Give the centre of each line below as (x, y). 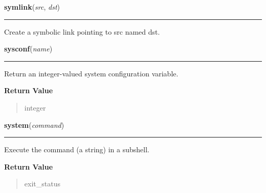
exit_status (42, 184)
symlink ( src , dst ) (32, 7)
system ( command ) (34, 125)
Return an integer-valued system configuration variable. (91, 73)
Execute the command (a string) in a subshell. (77, 149)
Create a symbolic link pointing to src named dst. (82, 31)
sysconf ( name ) (28, 49)
